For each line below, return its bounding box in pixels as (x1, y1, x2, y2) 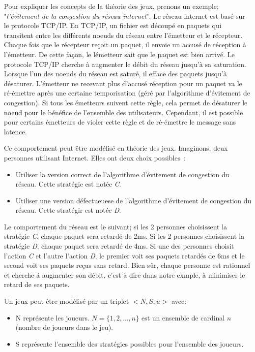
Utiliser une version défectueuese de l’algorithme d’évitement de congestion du (15, 195, 252, 205)
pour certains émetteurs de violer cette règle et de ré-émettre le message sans (4, 117, 236, 127)
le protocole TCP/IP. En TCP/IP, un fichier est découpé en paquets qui (4, 20, 222, 31)
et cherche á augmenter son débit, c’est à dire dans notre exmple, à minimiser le (4, 269, 245, 280)
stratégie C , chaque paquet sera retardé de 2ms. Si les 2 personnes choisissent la (4, 231, 245, 241)
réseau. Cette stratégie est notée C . (15, 179, 121, 189)
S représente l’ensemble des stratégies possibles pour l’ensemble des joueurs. (15, 338, 244, 349)
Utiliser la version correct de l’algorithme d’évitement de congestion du (15, 169, 229, 179)
